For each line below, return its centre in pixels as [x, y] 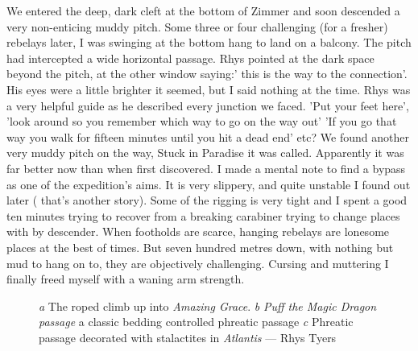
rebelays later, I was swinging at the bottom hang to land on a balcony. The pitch [209, 42]
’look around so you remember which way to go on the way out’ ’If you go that [202, 121]
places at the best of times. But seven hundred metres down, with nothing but [200, 247]
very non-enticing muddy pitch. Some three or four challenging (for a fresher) [197, 26]
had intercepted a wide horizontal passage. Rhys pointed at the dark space [190, 58]
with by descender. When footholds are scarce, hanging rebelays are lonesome [198, 231]
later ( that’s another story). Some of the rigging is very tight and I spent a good [207, 200]
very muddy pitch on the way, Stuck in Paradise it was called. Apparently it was [205, 153]
